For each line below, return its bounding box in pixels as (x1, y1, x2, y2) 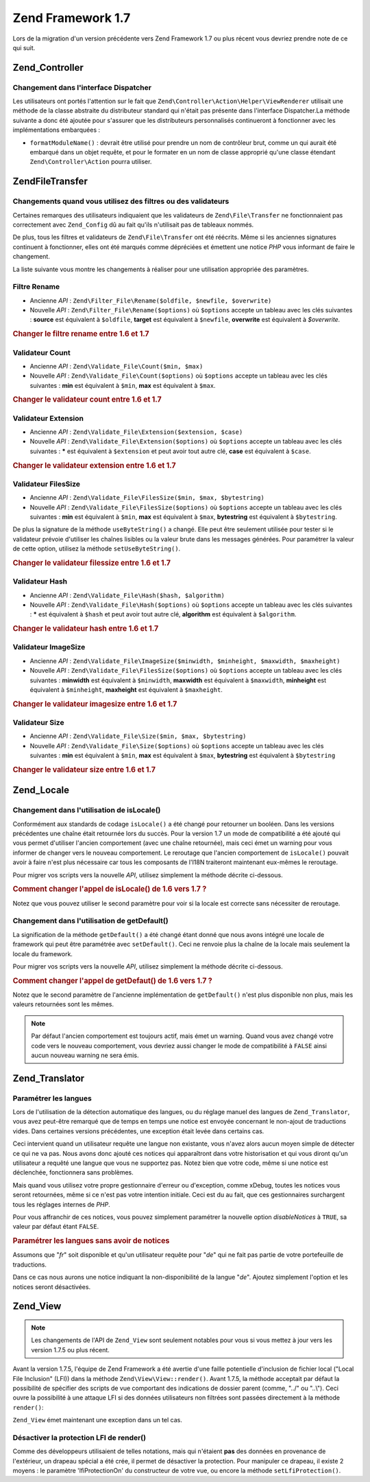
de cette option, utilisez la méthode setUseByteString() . (12, 544, 181, 553)
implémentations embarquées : (12, 126, 101, 134)
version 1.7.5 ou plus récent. (31, 1345, 110, 1354)
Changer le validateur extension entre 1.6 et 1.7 (12, 461, 176, 470)
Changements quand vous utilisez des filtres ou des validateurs (12, 196, 230, 206)
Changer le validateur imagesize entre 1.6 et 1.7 (12, 699, 177, 708)
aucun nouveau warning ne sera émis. (31, 1051, 140, 1059)
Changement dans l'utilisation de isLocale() (12, 805, 161, 815)
